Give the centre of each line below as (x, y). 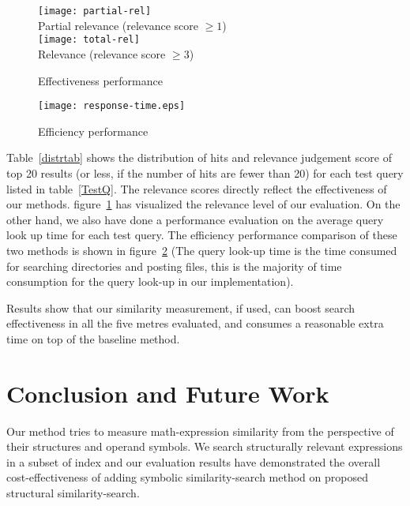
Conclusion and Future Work (168, 393)
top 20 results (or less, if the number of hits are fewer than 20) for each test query (205, 172)
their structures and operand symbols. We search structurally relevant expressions (205, 446)
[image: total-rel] (89, 40)
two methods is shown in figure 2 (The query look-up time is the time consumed (202, 250)
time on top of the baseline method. (93, 338)
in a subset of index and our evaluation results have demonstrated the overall (194, 461)
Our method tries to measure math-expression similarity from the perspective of (200, 431)
